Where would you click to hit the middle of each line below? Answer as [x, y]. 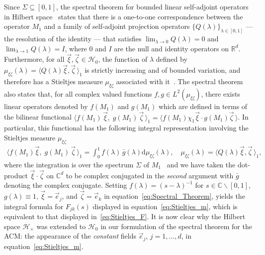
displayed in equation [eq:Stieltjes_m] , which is [165, 206]
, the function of [123, 59]
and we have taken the [201, 164]
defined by [172, 59]
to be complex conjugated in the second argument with [150, 175]
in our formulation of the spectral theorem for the [176, 226]
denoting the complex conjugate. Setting [66, 185]
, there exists [221, 93]
